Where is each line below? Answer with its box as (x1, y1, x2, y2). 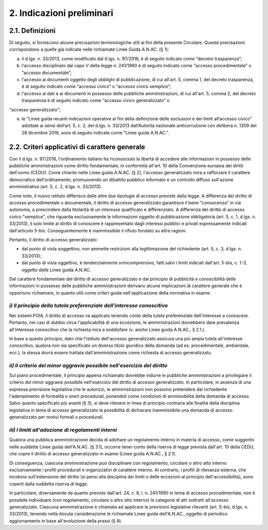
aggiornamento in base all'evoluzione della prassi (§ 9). (9, 518, 123, 524)
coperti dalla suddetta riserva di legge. (9, 481, 88, 487)
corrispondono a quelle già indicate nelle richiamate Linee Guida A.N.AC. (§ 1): (9, 46, 169, 52)
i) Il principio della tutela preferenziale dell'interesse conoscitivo (9, 302, 168, 309)
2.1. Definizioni (9, 26, 56, 35)
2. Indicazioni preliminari (9, 7, 114, 18)
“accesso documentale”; (21, 70, 72, 76)
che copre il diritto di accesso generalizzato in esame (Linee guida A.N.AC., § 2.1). (9, 451, 177, 457)
